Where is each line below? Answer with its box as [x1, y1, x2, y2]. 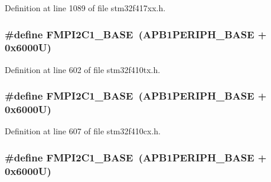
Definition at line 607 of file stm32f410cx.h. [5, 125, 161, 137]
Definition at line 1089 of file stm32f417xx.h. [5, 2, 166, 14]
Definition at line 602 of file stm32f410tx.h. [5, 63, 161, 75]
